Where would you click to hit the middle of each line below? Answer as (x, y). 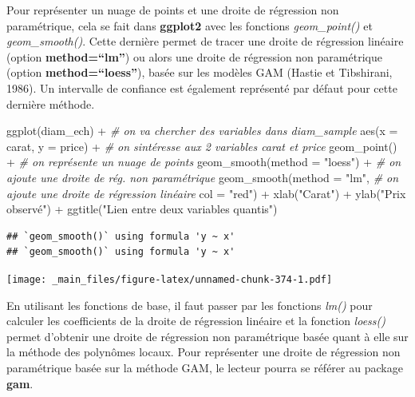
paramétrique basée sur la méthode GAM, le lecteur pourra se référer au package (205, 367)
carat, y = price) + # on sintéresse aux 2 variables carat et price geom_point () (202, 146)
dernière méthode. (51, 103)
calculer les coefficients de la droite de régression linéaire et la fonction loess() (196, 321)
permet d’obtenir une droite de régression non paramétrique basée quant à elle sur (207, 336)
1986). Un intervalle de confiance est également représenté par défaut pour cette (202, 87)
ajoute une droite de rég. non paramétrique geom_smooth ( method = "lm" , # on (203, 177)
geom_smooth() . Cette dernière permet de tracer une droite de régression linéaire (205, 41)
